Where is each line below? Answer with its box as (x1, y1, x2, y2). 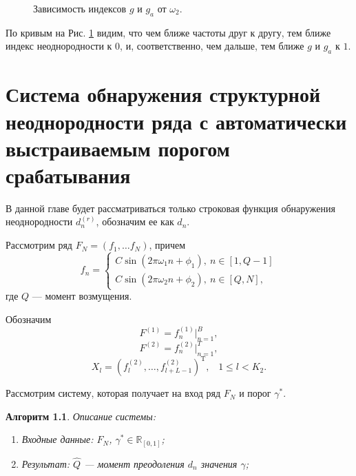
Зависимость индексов (33, 1, 127, 15)
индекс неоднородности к (6, 39, 112, 53)
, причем (149, 238, 186, 252)
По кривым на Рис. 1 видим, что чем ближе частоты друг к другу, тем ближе (6, 25, 331, 39)
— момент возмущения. (32, 289, 132, 303)
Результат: (21, 456, 70, 470)
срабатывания (6, 161, 131, 189)
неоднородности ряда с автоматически (6, 107, 347, 135)
